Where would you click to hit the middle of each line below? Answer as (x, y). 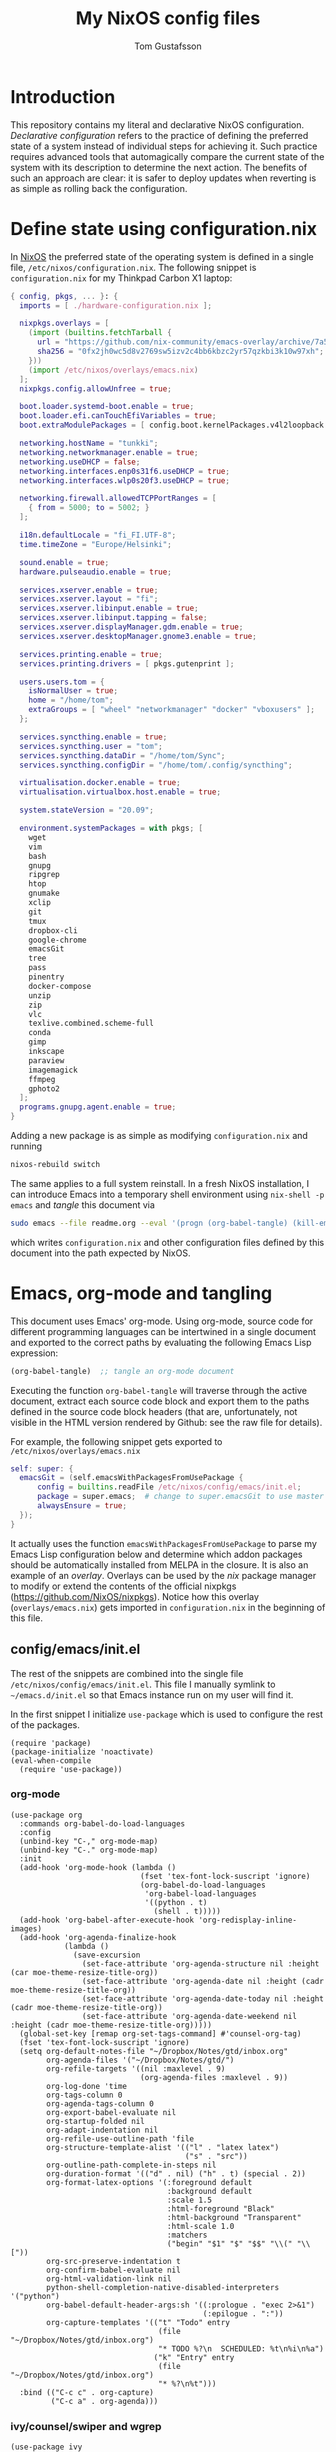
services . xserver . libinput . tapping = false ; (113, 618)
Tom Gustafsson (168, 46)
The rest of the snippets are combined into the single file (127, 1673)
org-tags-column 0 (84, 2095)
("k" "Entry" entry (194, 2357)
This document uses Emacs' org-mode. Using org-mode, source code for (162, 1321)
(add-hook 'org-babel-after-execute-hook (107, 1920)
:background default (209, 2191)
